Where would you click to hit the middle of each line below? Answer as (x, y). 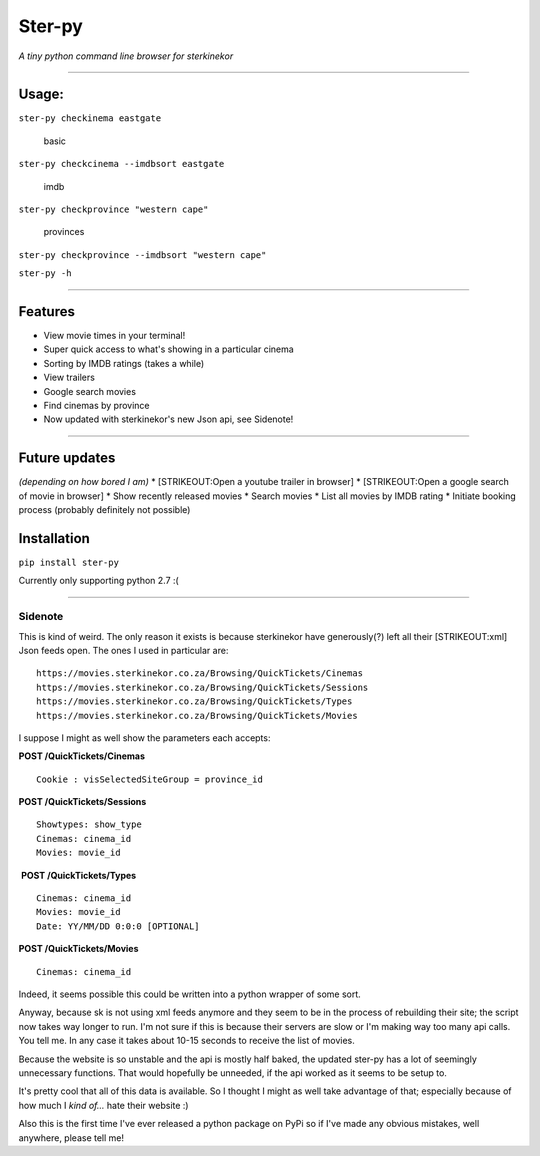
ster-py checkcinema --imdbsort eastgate (121, 164)
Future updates (67, 458)
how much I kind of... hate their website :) (103, 1105)
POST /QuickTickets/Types (78, 875)
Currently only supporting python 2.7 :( (98, 581)
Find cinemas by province (96, 406)
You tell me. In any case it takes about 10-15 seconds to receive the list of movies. (186, 1041)
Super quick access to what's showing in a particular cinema (168, 349)
